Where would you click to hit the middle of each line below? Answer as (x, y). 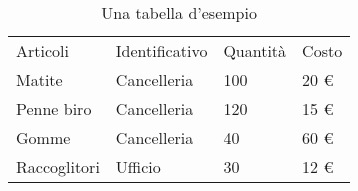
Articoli (42, 50)
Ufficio (138, 166)
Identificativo (161, 50)
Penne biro (54, 108)
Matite (39, 79)
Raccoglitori (58, 166)
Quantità (255, 50)
